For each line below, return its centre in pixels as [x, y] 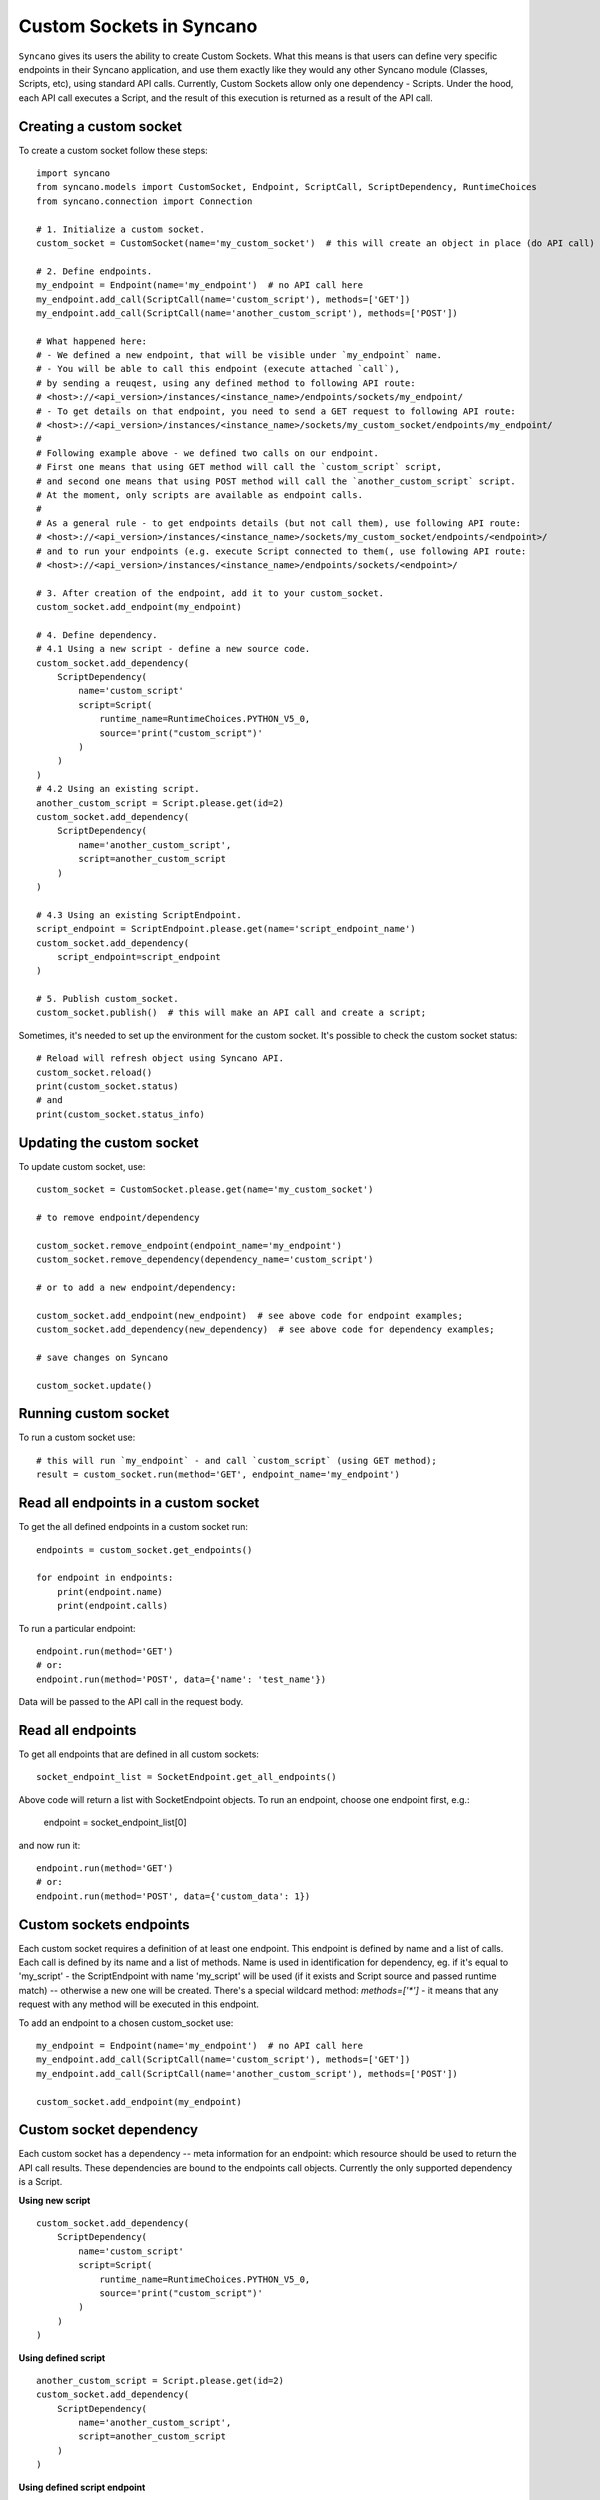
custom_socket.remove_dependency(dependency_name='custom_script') [205, 1259]
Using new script [54, 2200]
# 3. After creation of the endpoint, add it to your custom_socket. [210, 593]
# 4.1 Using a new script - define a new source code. [173, 649]
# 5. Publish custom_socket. [107, 999]
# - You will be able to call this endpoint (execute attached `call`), [218, 369]
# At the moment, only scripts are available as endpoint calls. [200, 495]
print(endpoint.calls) [112, 1606]
